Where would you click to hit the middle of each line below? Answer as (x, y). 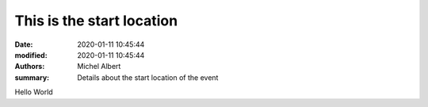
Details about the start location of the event (148, 77)
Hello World (34, 92)
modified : (31, 55)
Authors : (30, 67)
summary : (32, 77)
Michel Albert (99, 67)
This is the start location (96, 21)
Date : (24, 44)
